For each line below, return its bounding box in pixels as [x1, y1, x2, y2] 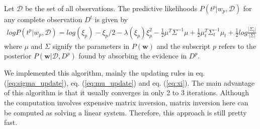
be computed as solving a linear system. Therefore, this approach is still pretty [4, 107, 247, 117]
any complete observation [4, 14, 82, 24]
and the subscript [156, 40, 211, 51]
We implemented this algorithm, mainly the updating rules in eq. [4, 68, 205, 78]
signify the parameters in [52, 40, 130, 51]
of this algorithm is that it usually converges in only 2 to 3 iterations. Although [4, 87, 249, 98]
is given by [95, 14, 128, 24]
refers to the [218, 40, 256, 51]
